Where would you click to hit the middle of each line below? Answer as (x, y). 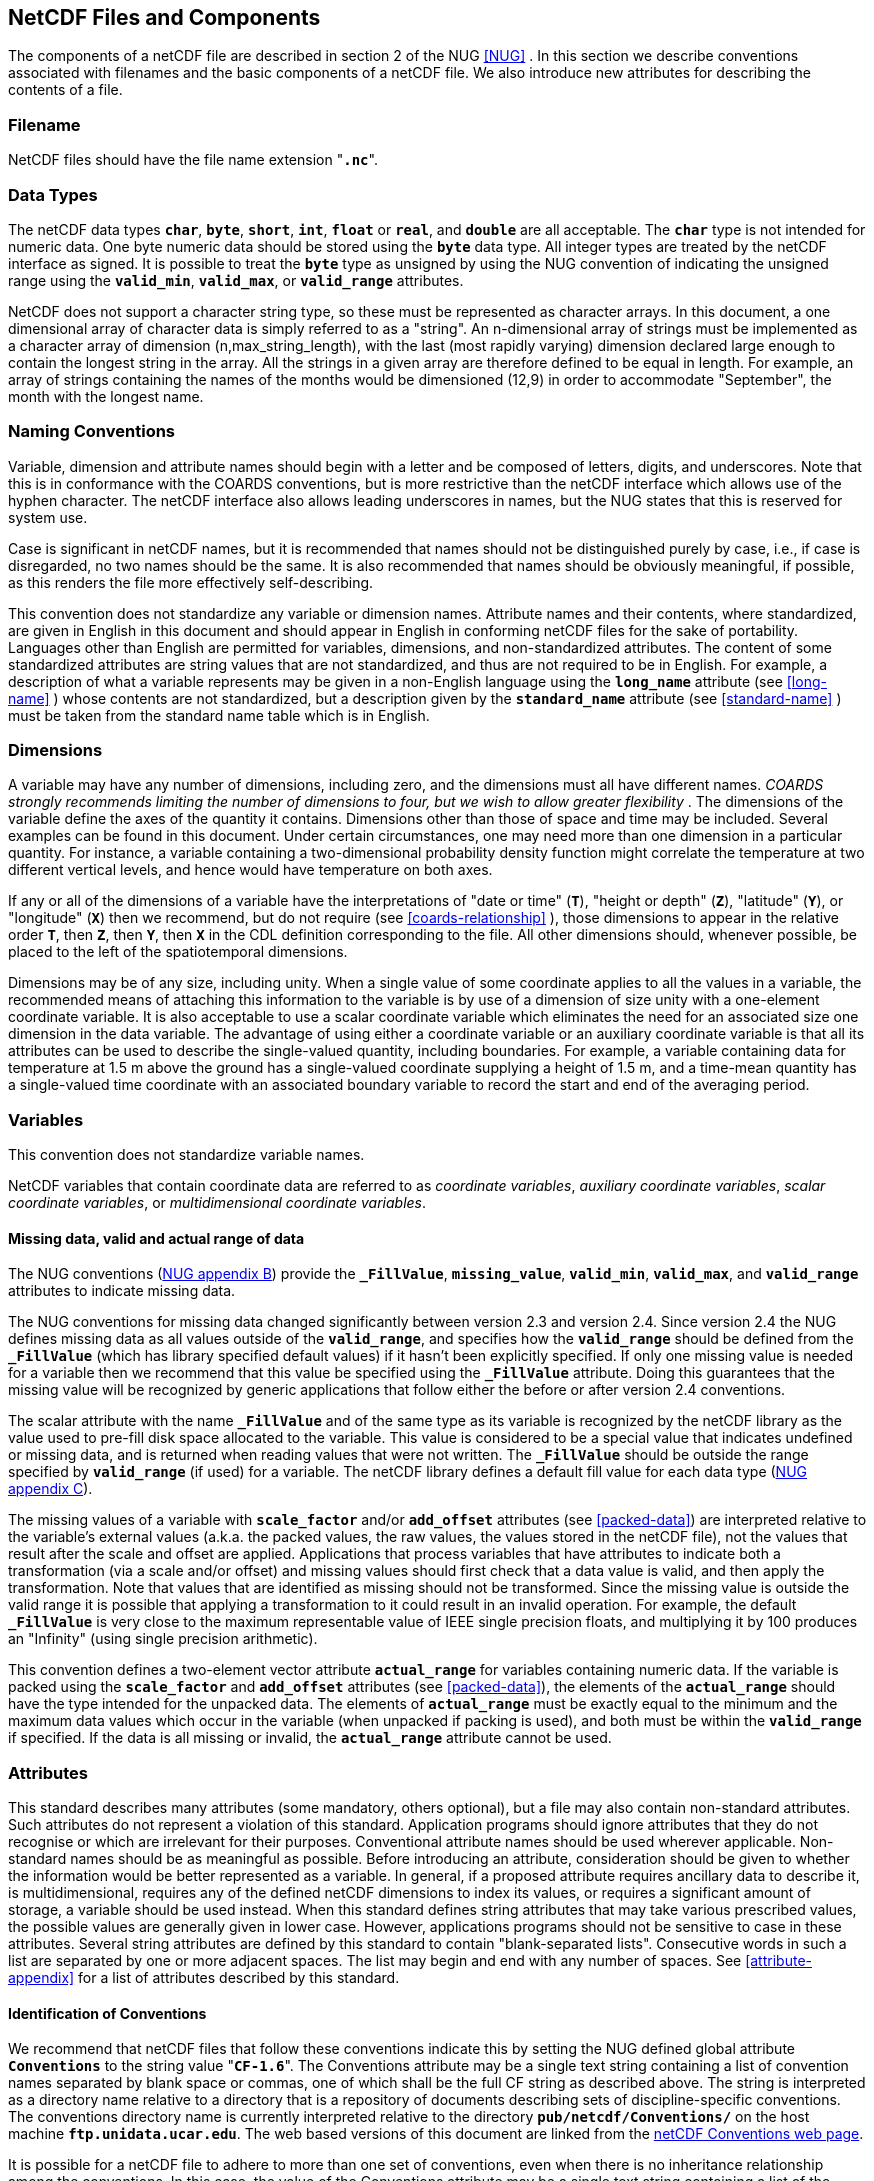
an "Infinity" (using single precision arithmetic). (163, 1639)
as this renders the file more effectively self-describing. (191, 582)
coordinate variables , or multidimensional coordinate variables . (217, 1203)
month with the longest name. (106, 396)
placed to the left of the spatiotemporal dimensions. (178, 952)
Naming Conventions (92, 431)
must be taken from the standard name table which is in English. (219, 715)
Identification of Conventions (107, 2013)
